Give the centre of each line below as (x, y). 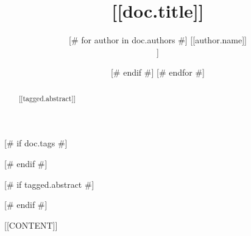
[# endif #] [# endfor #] (158, 72)
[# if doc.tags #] (36, 143)
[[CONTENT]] (31, 225)
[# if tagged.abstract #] (49, 184)
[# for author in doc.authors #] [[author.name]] (158, 40)
